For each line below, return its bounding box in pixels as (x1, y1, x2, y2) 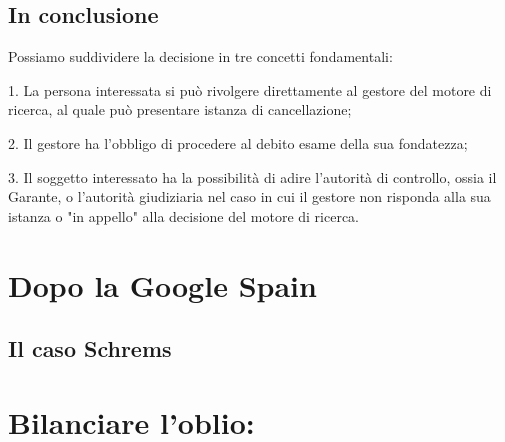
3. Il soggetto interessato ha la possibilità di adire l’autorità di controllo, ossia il (8, 166, 497, 187)
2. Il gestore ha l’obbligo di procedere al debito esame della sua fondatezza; (8, 132, 468, 153)
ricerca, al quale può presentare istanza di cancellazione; (8, 99, 352, 120)
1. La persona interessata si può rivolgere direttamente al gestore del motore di (8, 79, 492, 100)
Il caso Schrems (8, 333, 172, 364)
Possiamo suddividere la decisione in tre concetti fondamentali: (8, 46, 393, 67)
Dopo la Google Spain (8, 264, 317, 305)
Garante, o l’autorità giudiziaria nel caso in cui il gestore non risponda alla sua (8, 186, 491, 207)
